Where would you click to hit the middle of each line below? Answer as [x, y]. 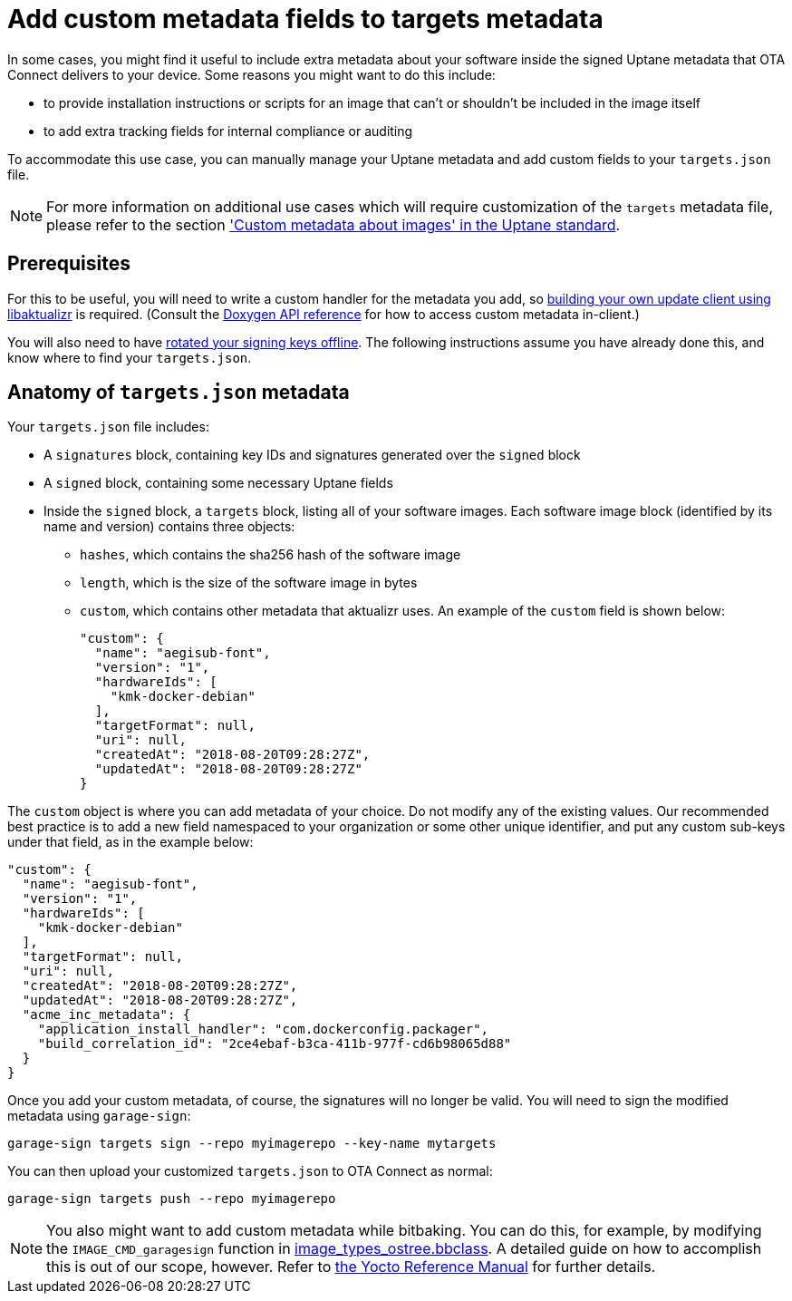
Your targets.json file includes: [108, 427]
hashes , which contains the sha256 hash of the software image [270, 555]
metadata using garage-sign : [99, 1116]
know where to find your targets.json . [130, 357]
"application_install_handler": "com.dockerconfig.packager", [263, 1029]
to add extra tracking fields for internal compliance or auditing [228, 131]
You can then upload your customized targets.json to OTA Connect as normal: [250, 1171]
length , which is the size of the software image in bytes [249, 583]
